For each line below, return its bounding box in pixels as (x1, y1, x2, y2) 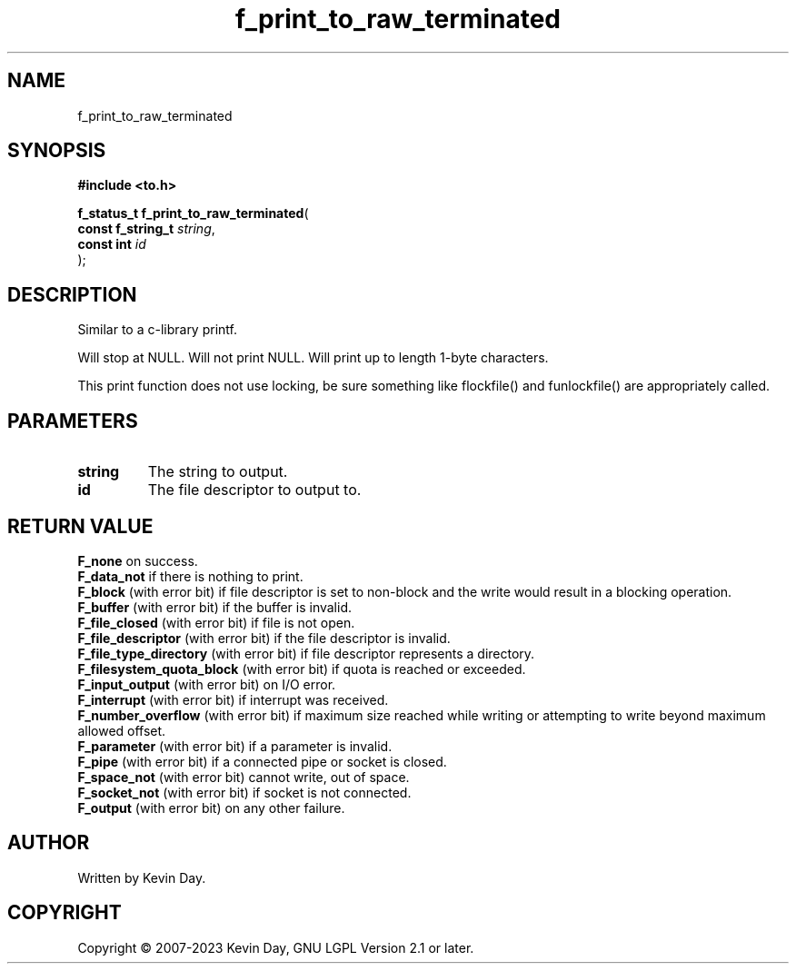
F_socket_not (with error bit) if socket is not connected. (77, 784, 412, 800)
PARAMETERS (7, 409, 138, 432)
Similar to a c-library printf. (77, 322, 237, 338)
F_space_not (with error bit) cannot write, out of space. (77, 768, 410, 785)
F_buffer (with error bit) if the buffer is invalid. (77, 599, 353, 615)
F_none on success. (77, 552, 198, 569)
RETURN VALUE (7, 514, 154, 538)
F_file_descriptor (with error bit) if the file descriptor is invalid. (77, 629, 451, 646)
